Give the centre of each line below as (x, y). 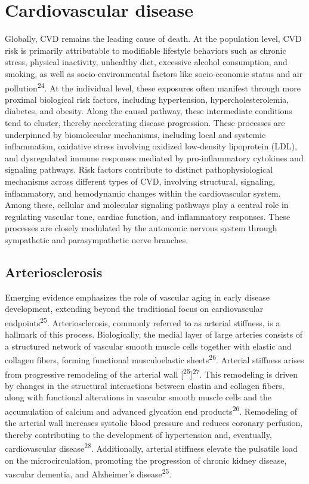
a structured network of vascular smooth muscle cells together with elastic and (148, 346)
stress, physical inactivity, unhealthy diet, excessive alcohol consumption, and (146, 62)
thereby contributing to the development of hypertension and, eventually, (138, 434)
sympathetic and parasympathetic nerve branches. (97, 239)
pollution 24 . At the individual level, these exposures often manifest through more (153, 87)
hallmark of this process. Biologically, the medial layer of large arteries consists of (154, 334)
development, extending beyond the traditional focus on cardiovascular (134, 309)
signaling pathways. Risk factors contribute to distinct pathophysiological (139, 169)
